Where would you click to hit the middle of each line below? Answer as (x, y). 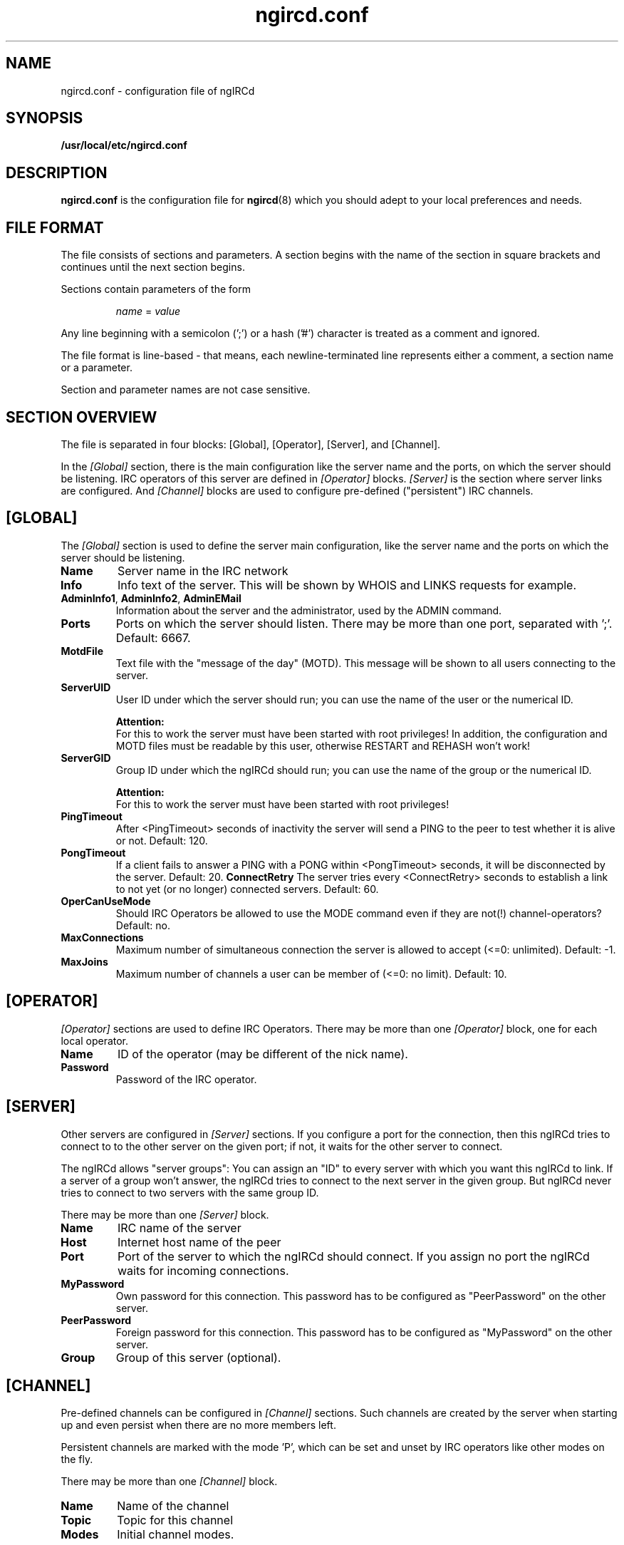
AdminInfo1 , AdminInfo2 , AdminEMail (151, 598)
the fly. (77, 1459)
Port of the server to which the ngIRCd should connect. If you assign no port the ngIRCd (354, 1256)
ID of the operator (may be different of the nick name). (263, 1054)
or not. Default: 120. (162, 840)
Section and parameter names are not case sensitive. (186, 390)
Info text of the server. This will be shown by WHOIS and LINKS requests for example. (347, 585)
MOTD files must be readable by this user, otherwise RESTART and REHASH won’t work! (323, 745)
